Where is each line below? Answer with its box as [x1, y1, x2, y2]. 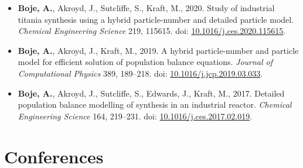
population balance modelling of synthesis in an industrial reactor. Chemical [18, 98, 292, 111]
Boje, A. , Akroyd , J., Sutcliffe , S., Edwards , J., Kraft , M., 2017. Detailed [18, 87, 285, 99]
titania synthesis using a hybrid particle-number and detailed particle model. [18, 13, 294, 25]
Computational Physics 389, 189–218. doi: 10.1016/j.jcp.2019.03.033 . [18, 67, 263, 79]
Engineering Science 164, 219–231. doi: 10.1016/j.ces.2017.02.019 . [18, 109, 253, 122]
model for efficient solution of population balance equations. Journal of [18, 56, 273, 68]
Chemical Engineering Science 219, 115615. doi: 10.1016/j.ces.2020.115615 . [18, 25, 286, 37]
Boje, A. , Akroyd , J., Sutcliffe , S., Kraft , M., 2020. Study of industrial [18, 2, 275, 13]
